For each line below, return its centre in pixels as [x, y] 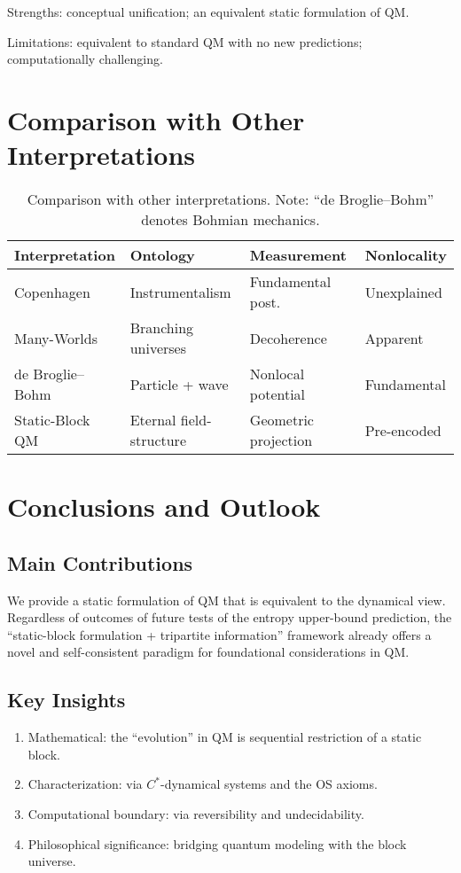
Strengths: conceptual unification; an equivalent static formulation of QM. [208, 12]
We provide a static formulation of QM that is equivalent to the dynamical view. [227, 600]
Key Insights [66, 700]
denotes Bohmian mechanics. [230, 220]
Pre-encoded [403, 430]
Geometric [281, 420]
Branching [162, 328]
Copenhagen [52, 292]
